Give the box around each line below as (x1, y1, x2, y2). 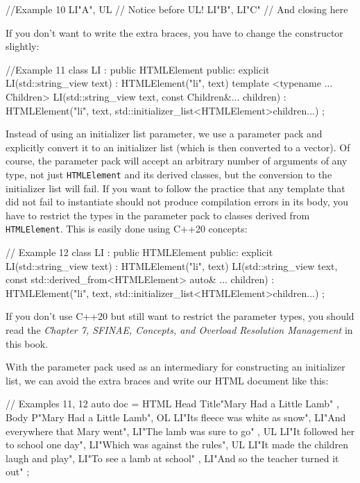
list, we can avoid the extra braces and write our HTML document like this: (6, 373, 329, 387)
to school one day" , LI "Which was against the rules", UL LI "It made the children (6, 437, 349, 452)
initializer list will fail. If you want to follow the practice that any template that (6, 180, 345, 195)
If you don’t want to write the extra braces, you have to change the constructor (6, 25, 343, 40)
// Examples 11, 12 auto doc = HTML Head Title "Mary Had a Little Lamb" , (6, 396, 339, 411)
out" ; (6, 464, 30, 479)
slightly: (6, 39, 40, 53)
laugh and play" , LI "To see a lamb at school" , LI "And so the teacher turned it (6, 450, 339, 465)
